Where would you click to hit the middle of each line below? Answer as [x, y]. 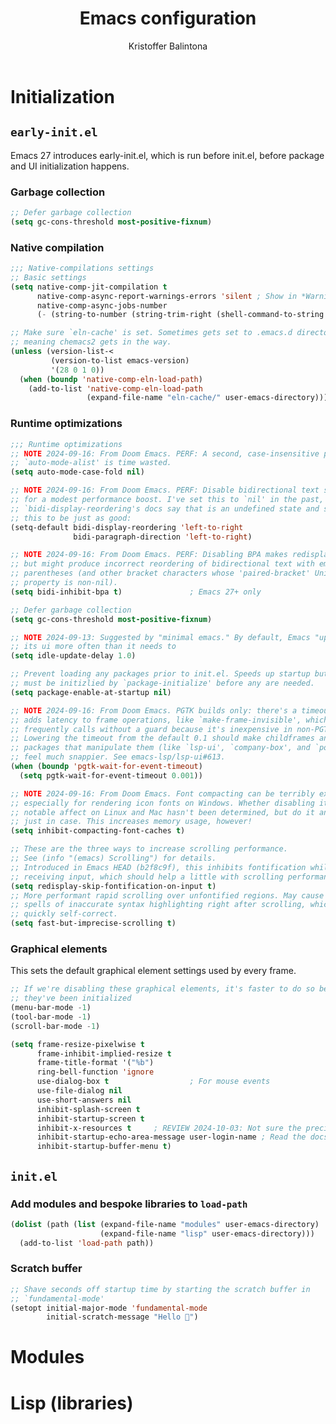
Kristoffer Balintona [168, 46]
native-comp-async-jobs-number [102, 305]
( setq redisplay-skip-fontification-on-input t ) [113, 886]
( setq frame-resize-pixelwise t [77, 1044]
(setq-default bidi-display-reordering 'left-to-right [127, 527]
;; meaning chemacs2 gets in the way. [91, 342]
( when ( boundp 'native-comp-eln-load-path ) [111, 379]
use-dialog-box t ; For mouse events [153, 1082]
